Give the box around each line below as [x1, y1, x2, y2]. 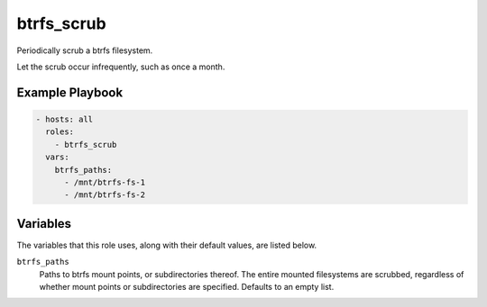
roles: [45, 127, 75, 137]
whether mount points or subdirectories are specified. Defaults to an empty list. [39, 281, 335, 292]
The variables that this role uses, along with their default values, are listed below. [16, 239, 317, 250]
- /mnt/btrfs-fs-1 [64, 176, 146, 187]
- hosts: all [35, 113, 94, 124]
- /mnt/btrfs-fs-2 [64, 190, 146, 200]
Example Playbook [16, 85, 124, 100]
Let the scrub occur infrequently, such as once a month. [16, 61, 225, 72]
